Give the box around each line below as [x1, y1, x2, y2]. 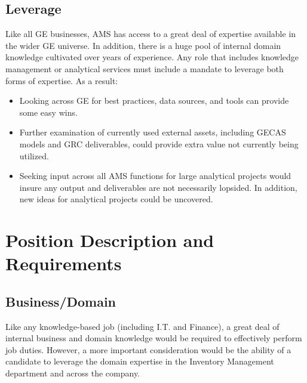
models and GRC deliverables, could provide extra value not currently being [19, 137, 299, 150]
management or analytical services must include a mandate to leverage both [5, 62, 284, 75]
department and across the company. [5, 367, 140, 379]
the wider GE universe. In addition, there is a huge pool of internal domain [5, 39, 281, 51]
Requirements [5, 251, 122, 276]
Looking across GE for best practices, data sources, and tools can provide [19, 94, 289, 107]
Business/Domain [5, 292, 116, 310]
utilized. [19, 149, 49, 162]
